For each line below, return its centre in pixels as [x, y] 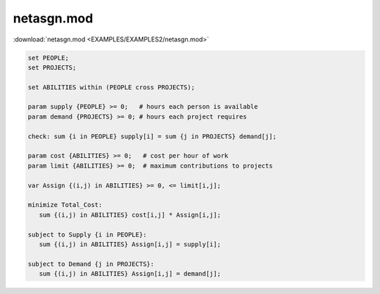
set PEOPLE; [49, 58]
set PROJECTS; [52, 67]
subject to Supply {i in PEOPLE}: [87, 234]
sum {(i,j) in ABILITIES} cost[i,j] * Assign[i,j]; [130, 215]
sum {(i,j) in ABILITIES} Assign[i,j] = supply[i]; [130, 244]
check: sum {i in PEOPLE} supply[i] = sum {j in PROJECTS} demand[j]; [152, 136]
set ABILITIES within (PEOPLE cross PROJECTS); [111, 87]
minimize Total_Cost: [65, 205]
